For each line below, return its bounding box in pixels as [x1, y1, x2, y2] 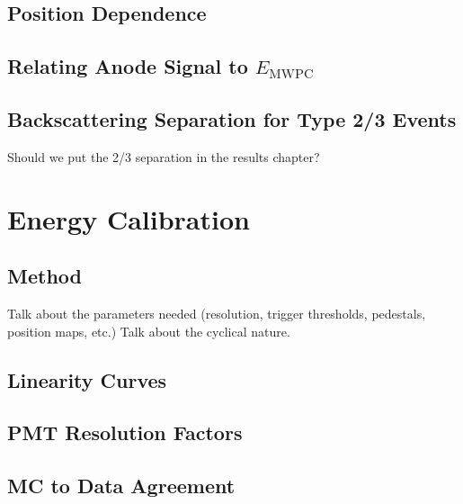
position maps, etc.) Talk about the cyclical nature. [7, 321, 290, 340]
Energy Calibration [7, 200, 250, 237]
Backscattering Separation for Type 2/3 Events [7, 104, 457, 132]
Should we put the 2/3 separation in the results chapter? [7, 147, 320, 166]
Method [7, 262, 82, 290]
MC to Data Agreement [7, 472, 236, 499]
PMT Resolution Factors [7, 418, 243, 446]
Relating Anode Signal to [7, 52, 248, 80]
